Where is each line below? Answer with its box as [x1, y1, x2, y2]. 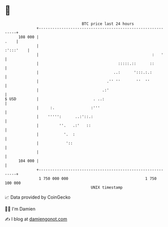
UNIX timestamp [91, 185, 123, 190]
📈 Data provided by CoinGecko [5, 194, 71, 200]
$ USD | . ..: [5, 96, 105, 102]
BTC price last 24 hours [81, 21, 135, 26]
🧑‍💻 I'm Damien [5, 206, 36, 212]
